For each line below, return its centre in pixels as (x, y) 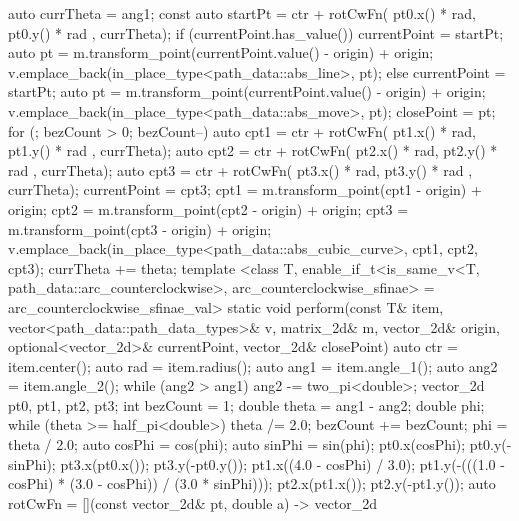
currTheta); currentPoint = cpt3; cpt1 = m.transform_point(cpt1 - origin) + (245, 189)
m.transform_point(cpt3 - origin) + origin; (140, 228)
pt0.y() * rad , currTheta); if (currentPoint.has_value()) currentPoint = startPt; (256, 32)
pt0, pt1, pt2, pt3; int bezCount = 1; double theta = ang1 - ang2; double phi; (246, 404)
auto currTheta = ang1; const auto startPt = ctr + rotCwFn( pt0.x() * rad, (242, 13)
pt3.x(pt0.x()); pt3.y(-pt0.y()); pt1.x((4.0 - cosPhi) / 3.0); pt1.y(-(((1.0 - (282, 463)
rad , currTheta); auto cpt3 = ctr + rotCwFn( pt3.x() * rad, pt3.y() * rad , (240, 169)
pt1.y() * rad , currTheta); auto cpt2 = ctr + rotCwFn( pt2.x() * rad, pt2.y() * (253, 150)
